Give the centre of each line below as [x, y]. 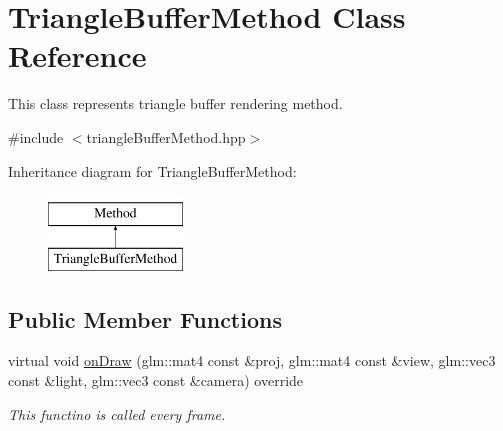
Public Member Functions [145, 318]
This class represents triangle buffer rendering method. [175, 103]
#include [36, 136]
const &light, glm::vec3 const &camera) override [156, 380]
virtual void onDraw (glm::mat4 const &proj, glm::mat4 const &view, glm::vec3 [252, 360]
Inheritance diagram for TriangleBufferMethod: [152, 170]
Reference [77, 55]
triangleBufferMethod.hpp [166, 136]
